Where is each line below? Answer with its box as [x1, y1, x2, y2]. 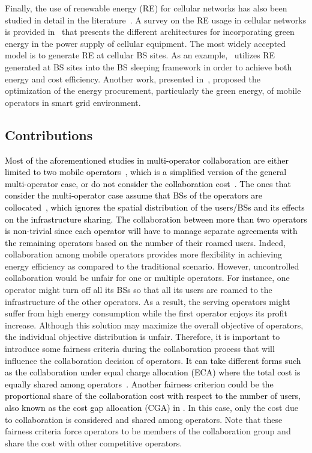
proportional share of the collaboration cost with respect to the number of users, [5, 389, 301, 402]
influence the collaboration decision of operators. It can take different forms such [5, 354, 301, 366]
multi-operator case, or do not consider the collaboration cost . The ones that [5, 177, 291, 190]
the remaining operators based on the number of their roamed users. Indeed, [5, 236, 286, 248]
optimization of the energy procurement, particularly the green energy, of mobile [5, 84, 301, 97]
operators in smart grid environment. [5, 96, 141, 108]
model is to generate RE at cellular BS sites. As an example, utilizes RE [5, 49, 275, 61]
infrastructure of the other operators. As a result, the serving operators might [5, 295, 290, 307]
